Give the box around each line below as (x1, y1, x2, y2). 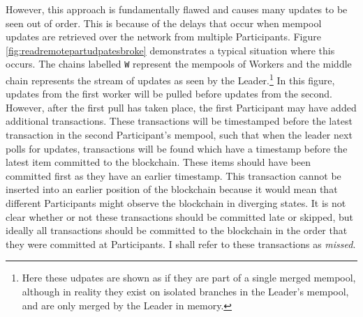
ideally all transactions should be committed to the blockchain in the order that (6, 223, 348, 238)
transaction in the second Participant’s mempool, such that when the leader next (6, 127, 353, 142)
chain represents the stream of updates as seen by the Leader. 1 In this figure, (6, 71, 335, 87)
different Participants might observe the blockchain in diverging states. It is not (6, 196, 346, 210)
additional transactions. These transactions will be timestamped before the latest (6, 114, 353, 128)
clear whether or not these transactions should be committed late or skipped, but (6, 209, 353, 224)
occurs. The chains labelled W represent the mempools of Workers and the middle (6, 56, 352, 71)
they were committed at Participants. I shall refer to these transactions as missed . (6, 236, 356, 251)
